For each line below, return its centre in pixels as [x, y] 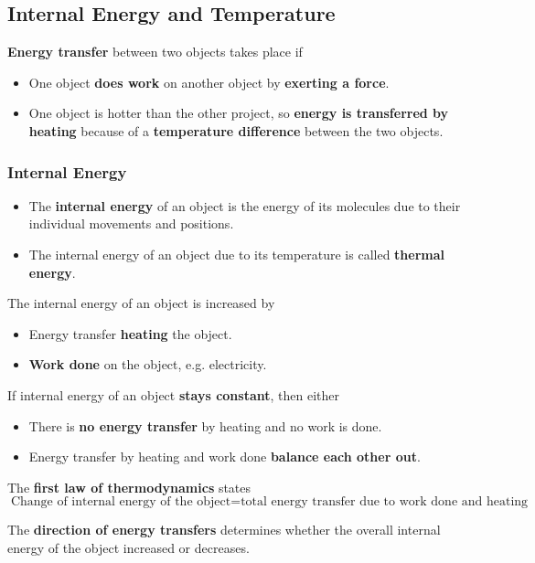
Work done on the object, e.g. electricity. [148, 364]
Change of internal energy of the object [121, 502]
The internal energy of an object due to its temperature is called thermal [237, 254]
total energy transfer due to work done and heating [385, 502]
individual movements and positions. [131, 223]
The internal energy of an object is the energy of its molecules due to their [245, 205]
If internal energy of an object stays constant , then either [173, 394]
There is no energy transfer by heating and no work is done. [205, 425]
